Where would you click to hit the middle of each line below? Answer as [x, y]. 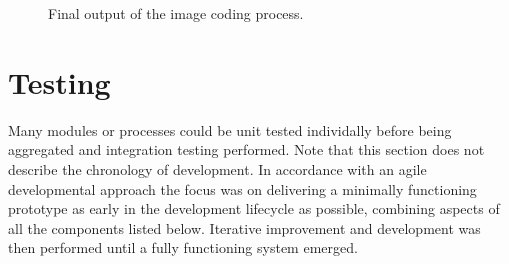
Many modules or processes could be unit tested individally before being [230, 129]
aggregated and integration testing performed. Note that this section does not [246, 149]
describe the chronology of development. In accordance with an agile [217, 168]
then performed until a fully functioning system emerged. [183, 247]
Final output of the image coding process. [176, 13]
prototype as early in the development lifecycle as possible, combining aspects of [254, 208]
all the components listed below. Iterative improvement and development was [244, 227]
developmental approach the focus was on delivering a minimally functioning [242, 188]
